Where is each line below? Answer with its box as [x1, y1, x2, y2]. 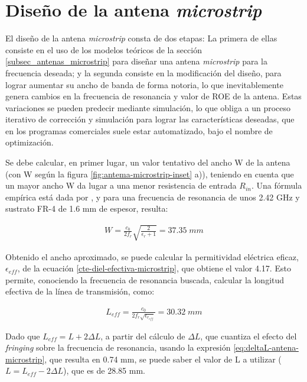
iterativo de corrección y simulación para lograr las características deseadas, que [5, 113, 295, 125]
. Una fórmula [251, 179, 302, 192]
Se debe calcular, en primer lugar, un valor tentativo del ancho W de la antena [5, 156, 290, 169]
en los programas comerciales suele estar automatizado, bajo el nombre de [5, 124, 273, 137]
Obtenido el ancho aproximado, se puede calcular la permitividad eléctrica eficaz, [5, 250, 299, 263]
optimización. [5, 136, 54, 148]
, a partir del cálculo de [100, 329, 185, 342]
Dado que [5, 329, 40, 342]
